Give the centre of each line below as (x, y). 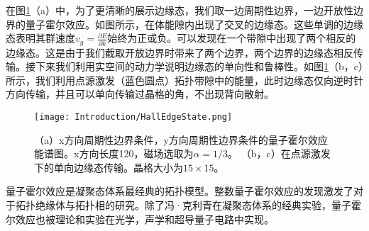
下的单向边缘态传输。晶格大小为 (109, 167)
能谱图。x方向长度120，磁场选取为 (114, 153)
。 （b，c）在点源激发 (279, 153)
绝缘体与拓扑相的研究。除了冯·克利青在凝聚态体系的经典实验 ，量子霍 (198, 205)
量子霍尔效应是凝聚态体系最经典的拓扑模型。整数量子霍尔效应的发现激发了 (180, 191)
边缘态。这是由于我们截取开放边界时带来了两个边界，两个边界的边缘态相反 (180, 52)
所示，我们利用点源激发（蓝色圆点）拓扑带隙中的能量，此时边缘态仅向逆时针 (184, 80)
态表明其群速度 (40, 38)
